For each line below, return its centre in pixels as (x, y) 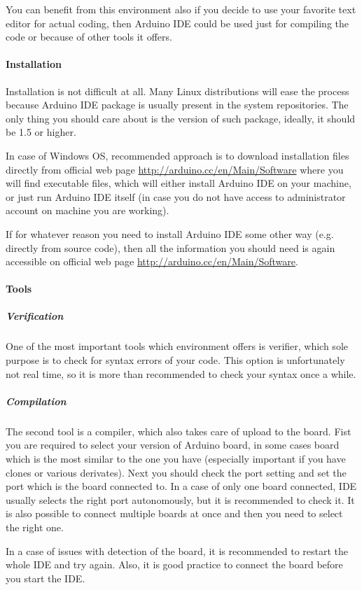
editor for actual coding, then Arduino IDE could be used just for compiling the (177, 23)
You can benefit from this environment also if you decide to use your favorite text (181, 9)
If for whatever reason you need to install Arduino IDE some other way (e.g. (170, 233)
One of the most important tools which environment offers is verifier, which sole (177, 346)
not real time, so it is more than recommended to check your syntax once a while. (181, 373)
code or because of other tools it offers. (89, 37)
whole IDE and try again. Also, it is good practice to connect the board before (174, 564)
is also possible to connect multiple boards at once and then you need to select (174, 513)
